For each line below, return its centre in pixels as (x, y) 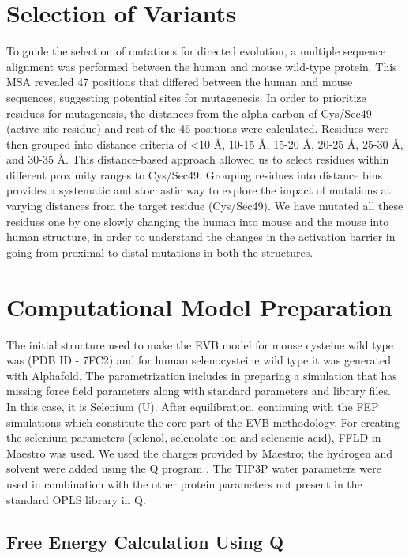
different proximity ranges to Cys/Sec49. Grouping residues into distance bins (194, 174)
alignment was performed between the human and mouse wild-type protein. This (202, 66)
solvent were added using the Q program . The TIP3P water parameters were (194, 468)
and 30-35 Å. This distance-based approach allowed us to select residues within (198, 159)
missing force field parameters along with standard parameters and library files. (199, 391)
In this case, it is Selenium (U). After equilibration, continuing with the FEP (193, 406)
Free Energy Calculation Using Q (145, 542)
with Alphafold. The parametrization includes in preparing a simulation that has (202, 375)
